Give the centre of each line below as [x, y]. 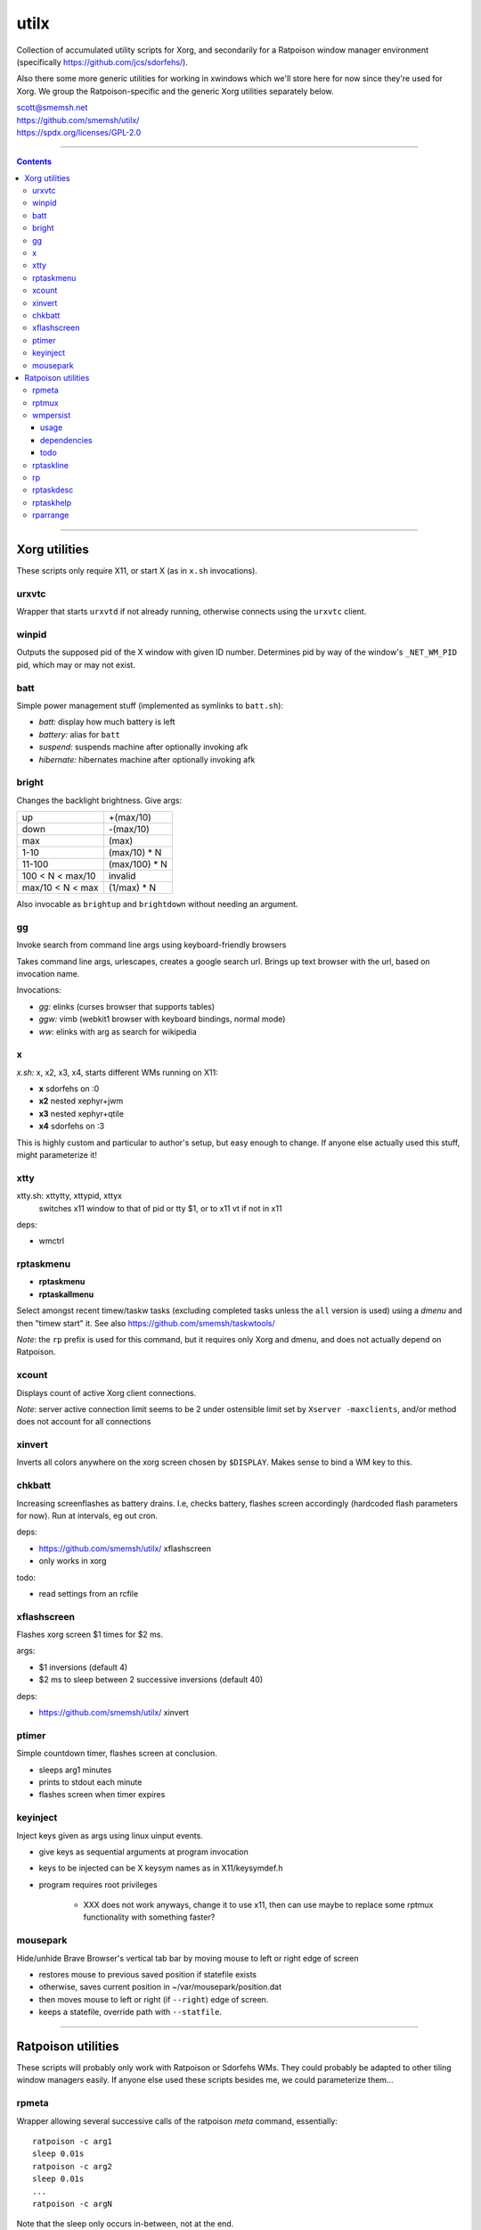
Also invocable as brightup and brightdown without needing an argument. [157, 904]
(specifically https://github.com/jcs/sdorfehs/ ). [102, 62]
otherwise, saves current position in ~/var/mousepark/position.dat [160, 1987]
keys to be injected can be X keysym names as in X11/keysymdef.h [161, 1868]
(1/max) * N [132, 888]
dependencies [66, 440]
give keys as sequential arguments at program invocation [143, 1852]
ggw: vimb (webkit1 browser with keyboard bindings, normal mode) [162, 1019]
